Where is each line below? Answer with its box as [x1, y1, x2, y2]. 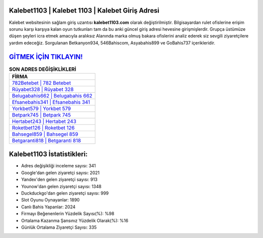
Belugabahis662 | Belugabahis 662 [12, 92, 93, 99]
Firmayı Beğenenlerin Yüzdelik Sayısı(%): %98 [21, 211, 114, 217]
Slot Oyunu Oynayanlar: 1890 [21, 197, 80, 203]
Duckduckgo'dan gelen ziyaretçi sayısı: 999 [21, 190, 109, 196]
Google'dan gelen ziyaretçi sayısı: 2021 [21, 170, 100, 176]
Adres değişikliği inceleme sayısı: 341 [21, 163, 96, 169]
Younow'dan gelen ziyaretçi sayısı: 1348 [21, 183, 102, 189]
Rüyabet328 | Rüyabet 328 [12, 86, 74, 93]
